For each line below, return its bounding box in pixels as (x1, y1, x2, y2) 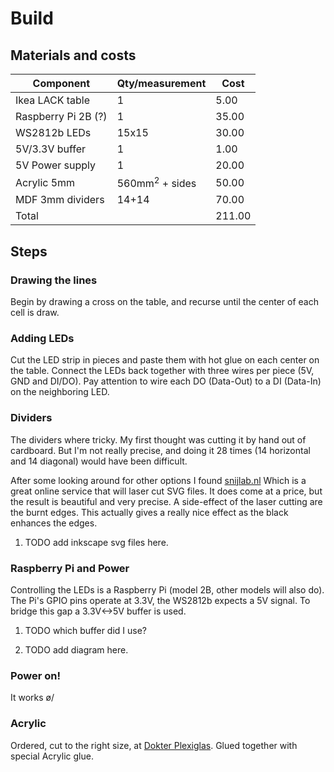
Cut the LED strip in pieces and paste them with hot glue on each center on (10, 354, 320, 366)
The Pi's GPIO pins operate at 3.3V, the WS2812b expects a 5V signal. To (10, 594, 311, 606)
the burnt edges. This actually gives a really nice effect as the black (10, 506, 289, 518)
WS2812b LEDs (15, 126, 92, 139)
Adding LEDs (10, 331, 75, 345)
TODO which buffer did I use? (24, 624, 147, 636)
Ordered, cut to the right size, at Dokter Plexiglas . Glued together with (10, 739, 298, 751)
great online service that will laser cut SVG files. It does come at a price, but (10, 485, 323, 497)
